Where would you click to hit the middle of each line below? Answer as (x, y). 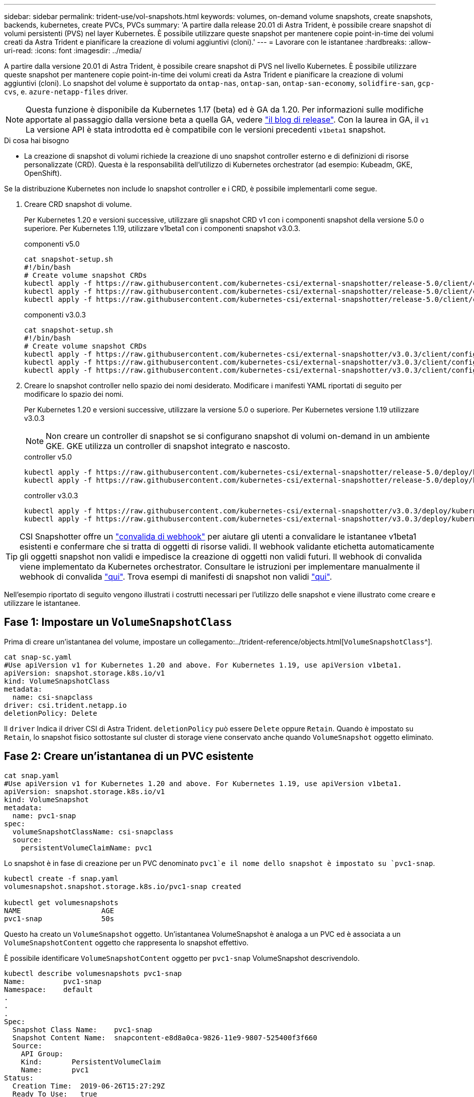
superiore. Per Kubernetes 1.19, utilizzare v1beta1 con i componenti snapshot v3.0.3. (162, 228)
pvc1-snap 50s (59, 918)
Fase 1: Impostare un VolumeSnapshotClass (118, 622)
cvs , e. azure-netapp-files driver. (66, 92)
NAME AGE (59, 910)
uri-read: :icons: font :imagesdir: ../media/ (73, 50)
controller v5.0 (48, 457)
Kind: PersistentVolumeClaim (91, 1062)
